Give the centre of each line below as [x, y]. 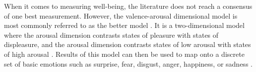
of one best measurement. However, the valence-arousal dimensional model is [121, 15]
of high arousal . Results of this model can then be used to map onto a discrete [124, 54]
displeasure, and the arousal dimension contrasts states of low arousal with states [128, 44]
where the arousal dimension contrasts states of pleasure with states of [111, 35]
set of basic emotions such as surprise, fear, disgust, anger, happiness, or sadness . [128, 63]
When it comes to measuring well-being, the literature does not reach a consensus [128, 6]
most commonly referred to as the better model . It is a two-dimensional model [124, 25]
